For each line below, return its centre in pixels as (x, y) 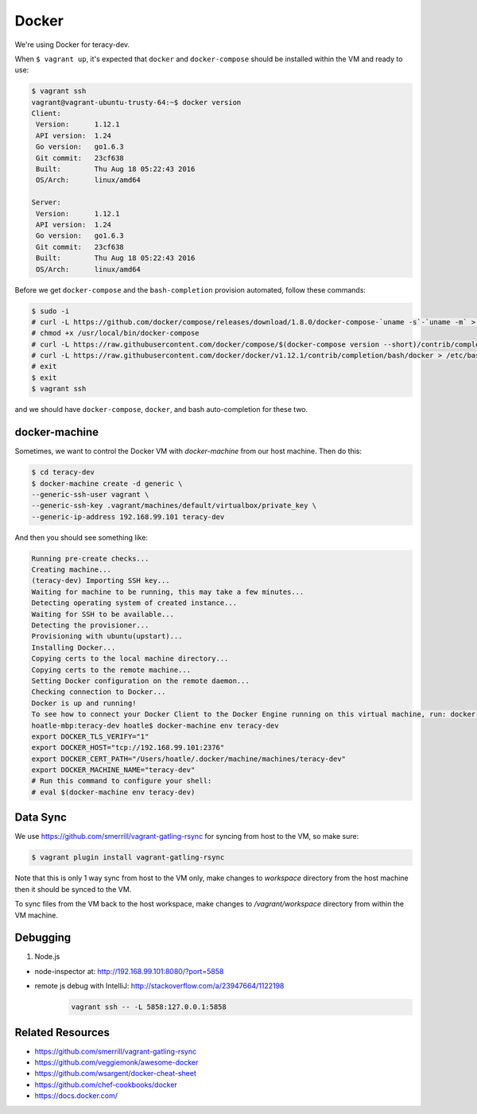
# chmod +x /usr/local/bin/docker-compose (115, 333)
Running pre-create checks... (90, 558)
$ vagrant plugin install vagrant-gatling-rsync (128, 858)
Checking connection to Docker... (99, 692)
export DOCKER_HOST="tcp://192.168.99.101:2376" (128, 748)
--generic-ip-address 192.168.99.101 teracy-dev (128, 516)
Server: (46, 202)
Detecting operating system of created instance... (134, 603)
